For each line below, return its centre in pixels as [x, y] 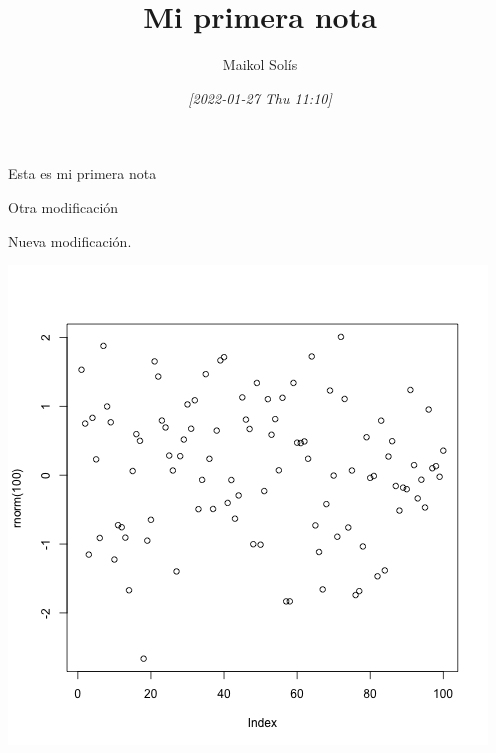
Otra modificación [63, 206]
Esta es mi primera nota [82, 173]
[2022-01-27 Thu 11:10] [260, 97]
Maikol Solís [260, 64]
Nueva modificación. [70, 240]
